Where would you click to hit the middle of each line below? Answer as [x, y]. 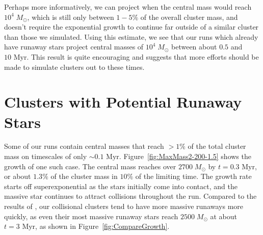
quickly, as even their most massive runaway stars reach [91, 216]
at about [223, 216]
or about [18, 176]
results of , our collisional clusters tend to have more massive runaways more [124, 206]
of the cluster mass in [84, 176]
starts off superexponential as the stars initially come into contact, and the [121, 186]
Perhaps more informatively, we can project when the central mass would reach [128, 7]
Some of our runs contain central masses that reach [84, 146]
